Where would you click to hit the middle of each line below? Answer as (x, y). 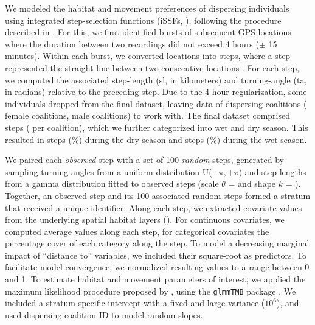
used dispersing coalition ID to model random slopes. (104, 314)
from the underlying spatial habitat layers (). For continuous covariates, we (145, 219)
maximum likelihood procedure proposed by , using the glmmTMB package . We (151, 291)
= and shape (252, 183)
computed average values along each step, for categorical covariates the (137, 231)
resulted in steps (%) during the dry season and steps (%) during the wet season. (156, 139)
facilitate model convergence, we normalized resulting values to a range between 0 (157, 267)
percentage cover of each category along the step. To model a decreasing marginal (157, 243)
